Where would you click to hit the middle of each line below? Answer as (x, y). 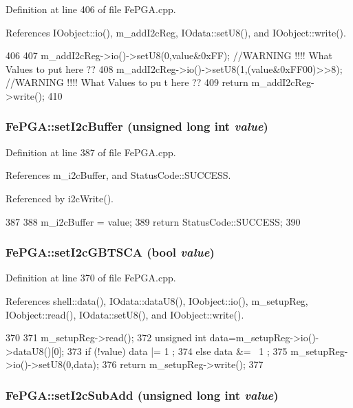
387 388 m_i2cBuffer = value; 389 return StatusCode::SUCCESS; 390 (153, 221)
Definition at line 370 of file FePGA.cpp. (91, 278)
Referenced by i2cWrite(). (60, 198)
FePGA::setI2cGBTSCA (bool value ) (110, 252)
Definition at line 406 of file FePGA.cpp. (91, 9)
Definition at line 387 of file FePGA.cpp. (91, 152)
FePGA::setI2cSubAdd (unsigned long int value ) (142, 395)
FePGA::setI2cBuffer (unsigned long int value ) (137, 126)
